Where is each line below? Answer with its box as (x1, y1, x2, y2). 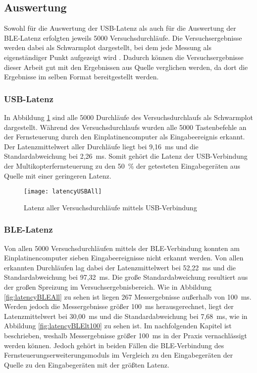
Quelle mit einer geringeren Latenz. (4, 170, 111, 181)
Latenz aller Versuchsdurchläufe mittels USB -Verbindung (24, 202, 197, 212)
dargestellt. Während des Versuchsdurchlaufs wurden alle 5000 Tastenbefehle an (4, 122, 247, 132)
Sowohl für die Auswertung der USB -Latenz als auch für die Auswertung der (4, 23, 236, 33)
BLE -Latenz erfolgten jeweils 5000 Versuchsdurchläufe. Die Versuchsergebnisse (4, 32, 242, 43)
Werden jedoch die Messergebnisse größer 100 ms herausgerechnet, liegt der (4, 301, 234, 311)
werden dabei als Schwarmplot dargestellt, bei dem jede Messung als (4, 42, 211, 53)
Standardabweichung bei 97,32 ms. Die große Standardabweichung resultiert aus (4, 272, 248, 282)
